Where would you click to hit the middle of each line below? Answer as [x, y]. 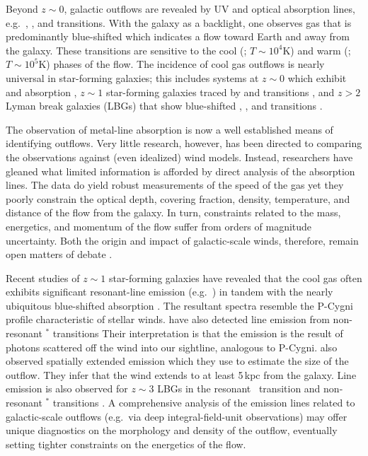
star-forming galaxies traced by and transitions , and [220, 92]
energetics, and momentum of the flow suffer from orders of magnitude [159, 226]
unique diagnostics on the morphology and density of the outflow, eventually [172, 430]
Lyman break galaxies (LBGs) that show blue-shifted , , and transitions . [164, 106]
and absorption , [41, 92]
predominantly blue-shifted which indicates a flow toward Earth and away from [178, 36]
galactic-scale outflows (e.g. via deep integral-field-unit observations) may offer [177, 416]
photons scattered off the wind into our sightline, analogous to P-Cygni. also [172, 347]
